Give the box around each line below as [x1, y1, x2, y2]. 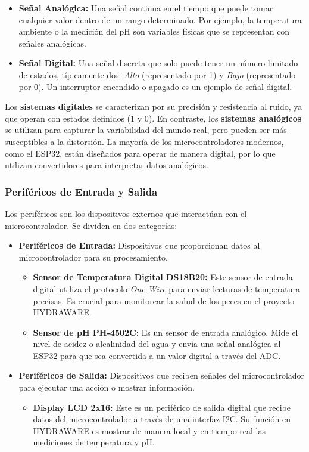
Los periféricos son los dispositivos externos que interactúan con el [5, 207, 247, 219]
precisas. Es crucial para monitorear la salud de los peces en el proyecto [33, 294, 295, 307]
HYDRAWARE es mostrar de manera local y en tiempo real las [33, 424, 266, 436]
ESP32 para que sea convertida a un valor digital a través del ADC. [33, 349, 281, 361]
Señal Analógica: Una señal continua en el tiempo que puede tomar [18, 2, 273, 14]
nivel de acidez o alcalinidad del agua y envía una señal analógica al [33, 338, 281, 350]
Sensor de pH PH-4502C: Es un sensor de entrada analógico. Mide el [33, 326, 298, 338]
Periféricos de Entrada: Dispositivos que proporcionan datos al [18, 239, 260, 252]
